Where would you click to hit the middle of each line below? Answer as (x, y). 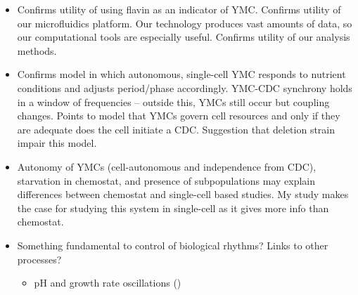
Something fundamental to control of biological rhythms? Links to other (173, 245)
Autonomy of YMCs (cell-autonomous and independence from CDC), (167, 166)
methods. (37, 50)
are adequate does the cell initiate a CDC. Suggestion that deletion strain (176, 129)
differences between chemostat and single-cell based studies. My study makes (183, 194)
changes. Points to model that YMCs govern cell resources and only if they (179, 116)
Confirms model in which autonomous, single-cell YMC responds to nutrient (181, 74)
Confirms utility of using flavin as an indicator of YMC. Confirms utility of (179, 9)
